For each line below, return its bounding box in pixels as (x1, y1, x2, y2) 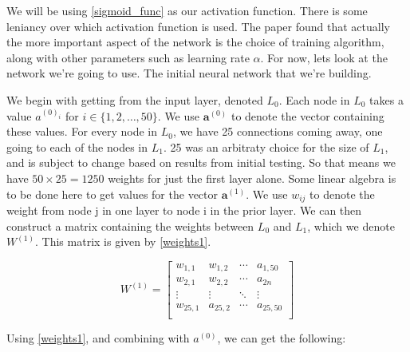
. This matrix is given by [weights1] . (35, 233, 211, 250)
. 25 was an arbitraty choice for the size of (163, 138, 369, 155)
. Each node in (278, 91, 350, 108)
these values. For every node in (6, 123, 158, 140)
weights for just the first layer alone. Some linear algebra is (108, 169, 396, 186)
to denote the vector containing (231, 107, 384, 124)
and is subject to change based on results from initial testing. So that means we (6, 154, 396, 171)
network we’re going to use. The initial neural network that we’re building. (6, 65, 372, 81)
